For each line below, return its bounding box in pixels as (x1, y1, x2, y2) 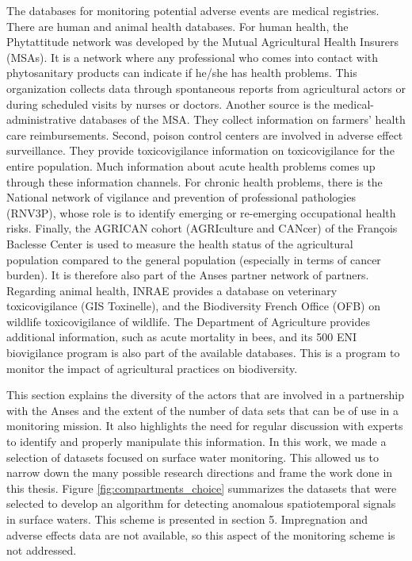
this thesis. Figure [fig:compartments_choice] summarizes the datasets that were (6, 479, 397, 496)
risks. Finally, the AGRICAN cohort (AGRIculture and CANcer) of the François (6, 220, 398, 236)
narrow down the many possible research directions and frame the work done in (6, 464, 393, 481)
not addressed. (6, 542, 77, 559)
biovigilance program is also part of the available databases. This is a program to (6, 344, 400, 361)
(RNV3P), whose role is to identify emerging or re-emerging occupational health (6, 204, 396, 221)
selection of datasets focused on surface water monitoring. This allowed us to (6, 448, 380, 465)
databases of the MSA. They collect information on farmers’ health (79, 111, 406, 128)
